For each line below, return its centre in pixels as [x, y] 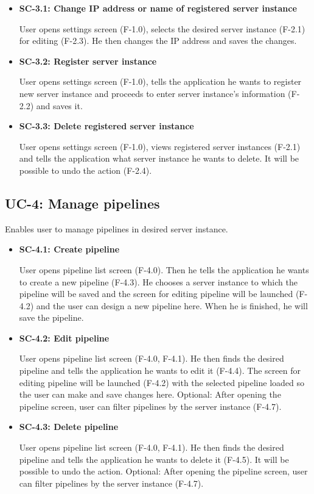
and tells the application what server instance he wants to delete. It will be [159, 158]
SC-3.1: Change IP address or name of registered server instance [158, 8]
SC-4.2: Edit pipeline [64, 338]
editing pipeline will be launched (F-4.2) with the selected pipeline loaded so [162, 382]
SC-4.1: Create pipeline [69, 249]
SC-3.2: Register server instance [88, 61]
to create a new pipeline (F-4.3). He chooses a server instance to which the [158, 281]
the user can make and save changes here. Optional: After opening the [150, 394]
